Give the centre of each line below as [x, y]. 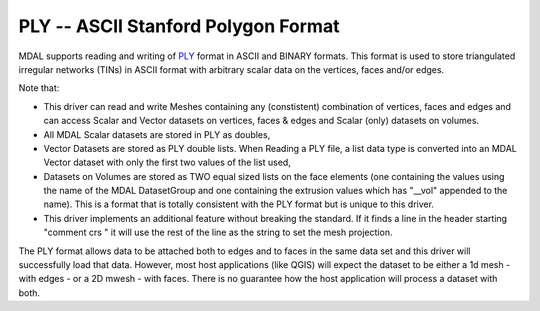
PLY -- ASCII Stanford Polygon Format [179, 26]
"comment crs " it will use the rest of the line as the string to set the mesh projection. [218, 232]
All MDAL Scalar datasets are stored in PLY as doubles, [157, 134]
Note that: [39, 88]
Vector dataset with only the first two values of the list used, [167, 162]
